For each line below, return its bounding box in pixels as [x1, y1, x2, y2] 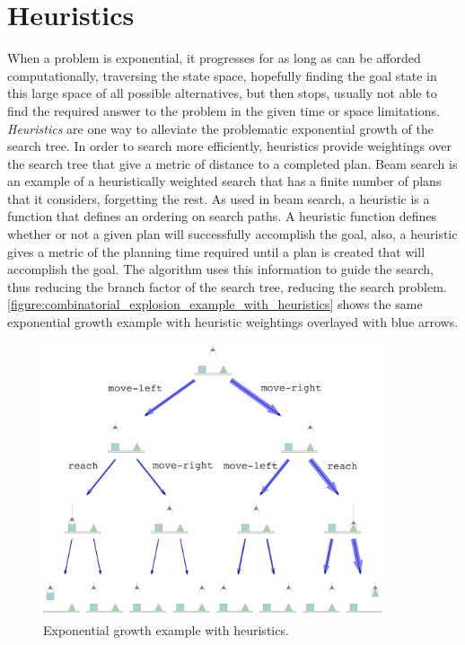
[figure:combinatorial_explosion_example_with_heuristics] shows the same [7, 295, 423, 314]
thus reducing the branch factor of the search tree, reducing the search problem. [7, 277, 447, 296]
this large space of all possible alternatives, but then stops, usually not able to [7, 84, 437, 102]
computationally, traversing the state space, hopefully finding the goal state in [7, 66, 437, 84]
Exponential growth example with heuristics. [43, 621, 289, 640]
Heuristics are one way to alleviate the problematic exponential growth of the [7, 119, 434, 137]
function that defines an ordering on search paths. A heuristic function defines [7, 207, 437, 225]
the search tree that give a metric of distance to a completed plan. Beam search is [7, 154, 458, 172]
